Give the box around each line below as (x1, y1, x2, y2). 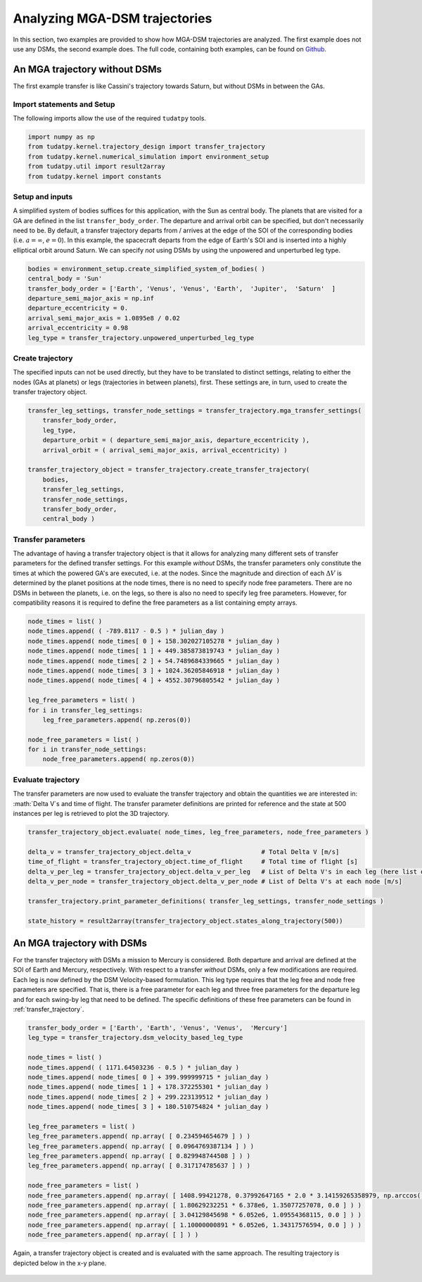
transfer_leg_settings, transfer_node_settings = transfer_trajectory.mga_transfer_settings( (27, 407, 362, 415)
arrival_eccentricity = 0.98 (27, 324, 129, 332)
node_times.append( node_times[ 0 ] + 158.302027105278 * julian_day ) (27, 637, 281, 645)
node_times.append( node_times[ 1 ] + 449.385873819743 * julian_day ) (27, 647, 281, 655)
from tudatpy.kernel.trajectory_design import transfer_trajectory (27, 143, 266, 151)
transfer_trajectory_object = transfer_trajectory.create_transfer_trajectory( (27, 465, 310, 474)
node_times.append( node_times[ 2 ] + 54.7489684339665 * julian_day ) (27, 657, 281, 665)
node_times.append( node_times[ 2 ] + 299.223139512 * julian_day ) (27, 1093, 269, 1101)
